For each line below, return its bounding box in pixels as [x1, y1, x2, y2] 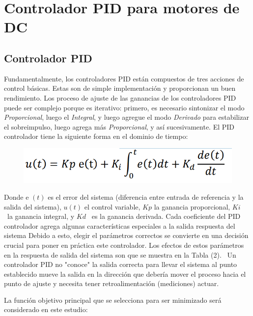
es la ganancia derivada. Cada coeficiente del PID [91, 211, 241, 221]
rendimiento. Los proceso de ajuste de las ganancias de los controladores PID [4, 92, 236, 103]
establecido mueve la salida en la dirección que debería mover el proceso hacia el [4, 268, 246, 279]
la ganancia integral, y [7, 211, 75, 221]
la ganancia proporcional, [154, 201, 230, 211]
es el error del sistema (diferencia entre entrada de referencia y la [48, 191, 244, 202]
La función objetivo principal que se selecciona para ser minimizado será [4, 294, 222, 305]
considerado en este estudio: [4, 304, 88, 315]
